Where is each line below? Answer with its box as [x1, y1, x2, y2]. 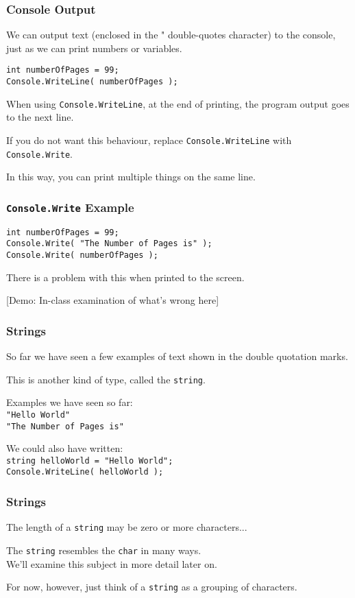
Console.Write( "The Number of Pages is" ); [6, 239, 212, 249]
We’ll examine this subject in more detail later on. [6, 556, 217, 571]
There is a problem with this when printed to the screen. [6, 270, 245, 284]
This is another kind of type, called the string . [6, 372, 206, 386]
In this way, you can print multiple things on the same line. [6, 169, 256, 184]
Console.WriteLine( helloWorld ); [6, 467, 164, 477]
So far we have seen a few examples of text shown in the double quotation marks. [6, 349, 348, 363]
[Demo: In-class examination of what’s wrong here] [6, 293, 219, 307]
